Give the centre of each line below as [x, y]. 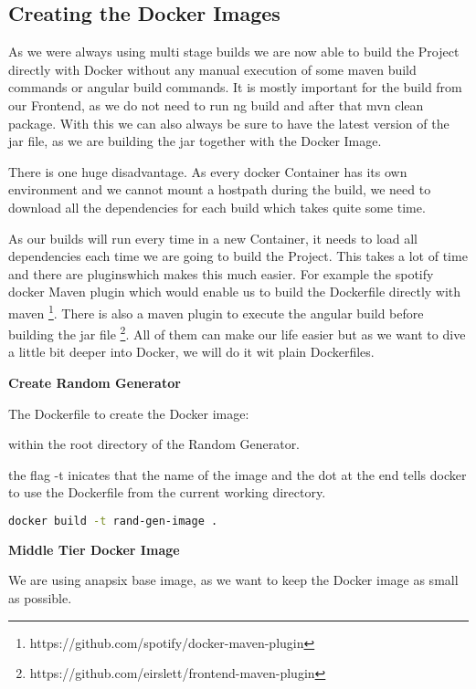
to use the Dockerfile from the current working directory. [167, 492]
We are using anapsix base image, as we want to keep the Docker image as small [233, 580]
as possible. [40, 598]
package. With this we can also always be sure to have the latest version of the [229, 123]
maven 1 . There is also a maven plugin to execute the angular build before [216, 311]
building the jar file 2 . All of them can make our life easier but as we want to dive [237, 333]
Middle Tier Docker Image [94, 549]
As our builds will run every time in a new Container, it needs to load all [213, 238]
